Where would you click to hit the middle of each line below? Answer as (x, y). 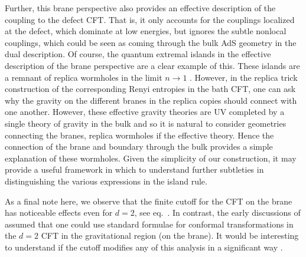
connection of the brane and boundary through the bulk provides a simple (139, 146)
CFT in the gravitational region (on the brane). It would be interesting (170, 235)
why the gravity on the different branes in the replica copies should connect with (151, 100)
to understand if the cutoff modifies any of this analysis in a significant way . (144, 247)
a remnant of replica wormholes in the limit (84, 77)
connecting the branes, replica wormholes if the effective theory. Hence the (139, 135)
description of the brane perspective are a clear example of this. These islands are (152, 65)
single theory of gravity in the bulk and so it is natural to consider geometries (146, 123)
